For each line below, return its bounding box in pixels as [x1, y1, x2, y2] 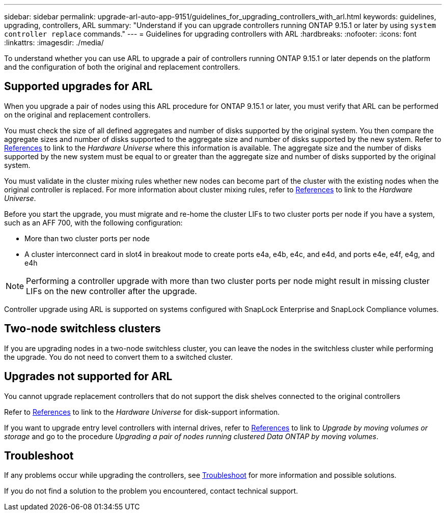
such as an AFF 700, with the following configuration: [4, 218, 183, 227]
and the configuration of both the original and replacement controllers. [4, 63, 240, 71]
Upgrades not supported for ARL [4, 370, 173, 383]
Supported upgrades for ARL [4, 80, 153, 93]
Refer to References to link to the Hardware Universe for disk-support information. [4, 407, 280, 416]
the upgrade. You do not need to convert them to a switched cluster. [4, 352, 233, 361]
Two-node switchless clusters [4, 322, 161, 335]
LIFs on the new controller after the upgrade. [26, 285, 197, 296]
